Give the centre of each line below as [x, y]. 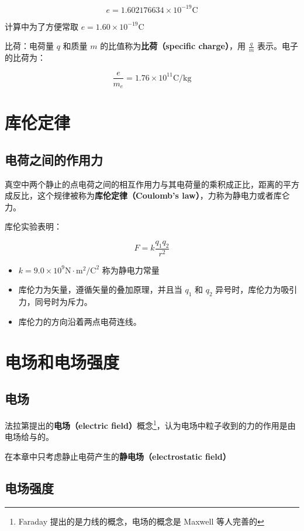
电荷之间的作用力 [54, 159]
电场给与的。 [29, 437]
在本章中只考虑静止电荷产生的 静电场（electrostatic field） [118, 456]
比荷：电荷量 [29, 46]
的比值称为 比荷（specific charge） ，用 [173, 46]
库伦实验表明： [33, 226]
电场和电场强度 [62, 361]
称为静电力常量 [131, 270]
